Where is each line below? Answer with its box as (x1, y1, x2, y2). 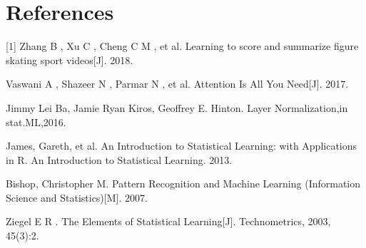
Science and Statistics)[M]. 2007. (6, 190, 148, 205)
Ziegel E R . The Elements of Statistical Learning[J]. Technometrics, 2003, (6, 214, 331, 229)
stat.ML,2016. (6, 114, 66, 129)
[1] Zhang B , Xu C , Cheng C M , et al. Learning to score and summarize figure (6, 38, 359, 53)
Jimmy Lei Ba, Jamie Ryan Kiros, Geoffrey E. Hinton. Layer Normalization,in (6, 100, 348, 115)
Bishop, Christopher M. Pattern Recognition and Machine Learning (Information (6, 176, 361, 191)
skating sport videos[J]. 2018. (6, 52, 133, 67)
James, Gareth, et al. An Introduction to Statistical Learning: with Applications (6, 138, 357, 153)
